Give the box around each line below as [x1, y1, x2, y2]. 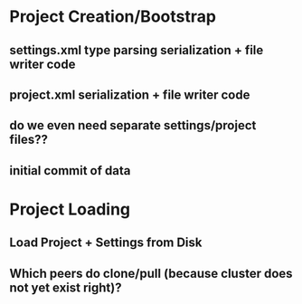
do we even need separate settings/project [9, 118, 257, 133]
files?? [9, 132, 48, 147]
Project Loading [9, 199, 131, 219]
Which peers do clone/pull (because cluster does [9, 265, 293, 281]
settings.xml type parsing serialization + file [9, 43, 264, 58]
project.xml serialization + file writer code [9, 87, 250, 102]
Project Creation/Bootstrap [9, 6, 217, 27]
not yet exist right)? [9, 280, 122, 295]
